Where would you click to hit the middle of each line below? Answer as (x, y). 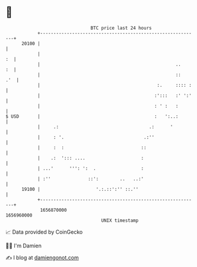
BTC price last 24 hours (121, 28)
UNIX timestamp (120, 220)
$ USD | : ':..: (92, 116)
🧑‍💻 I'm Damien (24, 246)
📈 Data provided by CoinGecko (44, 232)
